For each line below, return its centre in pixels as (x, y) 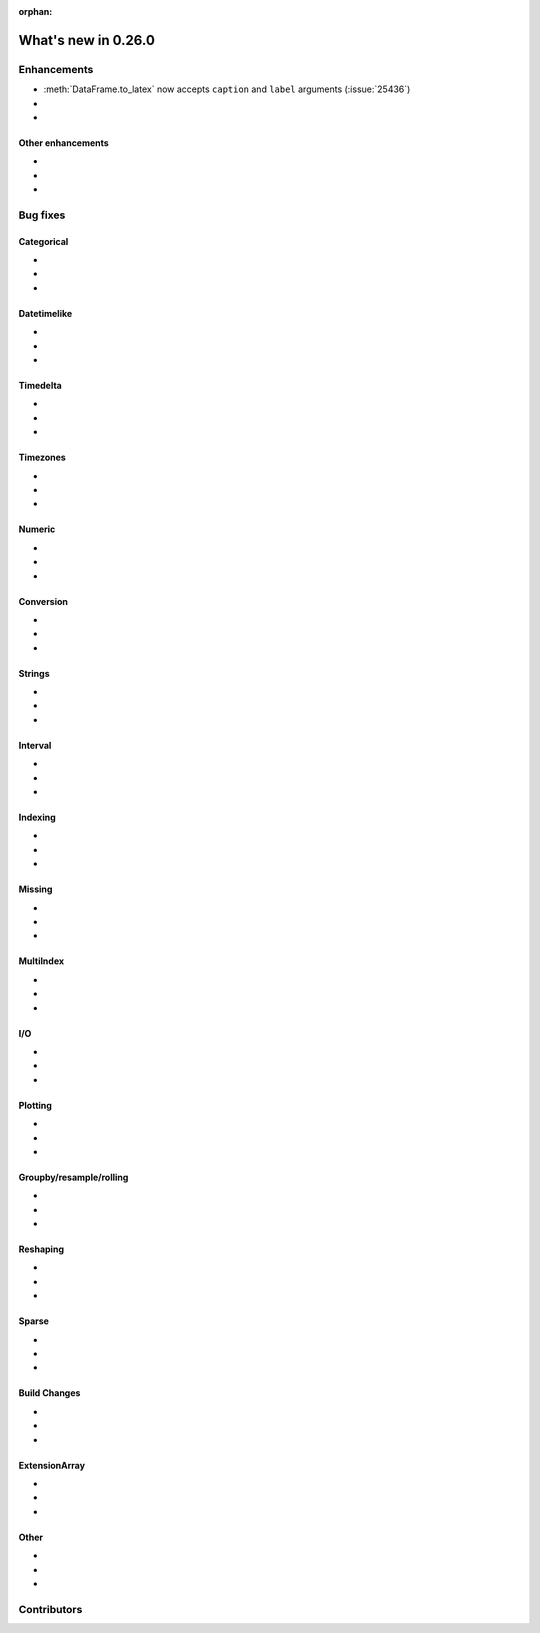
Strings (34, 673)
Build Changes (49, 1393)
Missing (35, 889)
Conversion (43, 601)
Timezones (42, 457)
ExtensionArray (51, 1465)
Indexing (37, 817)
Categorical (43, 241)
